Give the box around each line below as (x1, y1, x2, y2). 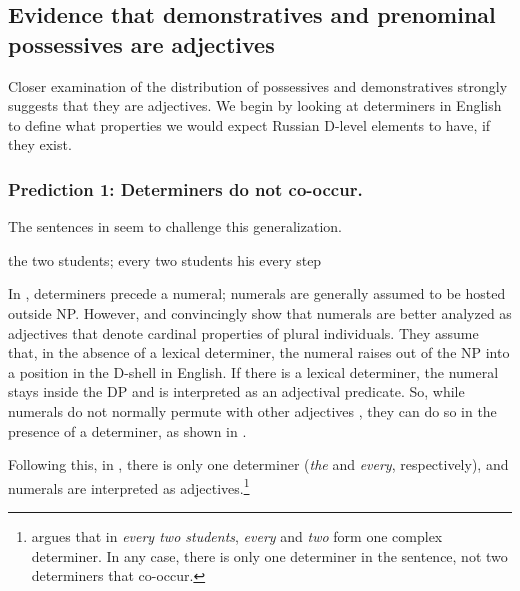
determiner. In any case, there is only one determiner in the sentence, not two (31, 545, 508, 566)
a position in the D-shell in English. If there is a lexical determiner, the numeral (8, 361, 499, 382)
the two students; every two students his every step (8, 249, 322, 270)
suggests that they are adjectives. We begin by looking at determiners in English (8, 95, 502, 116)
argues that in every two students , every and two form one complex (31, 525, 443, 546)
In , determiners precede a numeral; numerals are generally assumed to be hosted (8, 283, 506, 304)
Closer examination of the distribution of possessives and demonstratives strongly (8, 75, 508, 96)
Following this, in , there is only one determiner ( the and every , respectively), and (8, 454, 509, 475)
